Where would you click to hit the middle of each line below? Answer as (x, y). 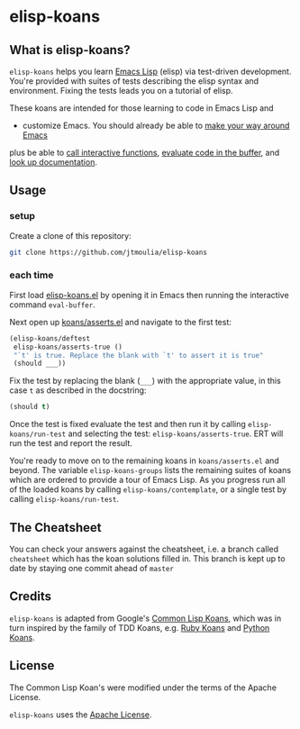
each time (32, 275)
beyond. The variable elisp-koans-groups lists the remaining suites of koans (150, 470)
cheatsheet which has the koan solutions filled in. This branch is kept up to (147, 559)
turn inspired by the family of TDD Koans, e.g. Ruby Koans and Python (140, 627)
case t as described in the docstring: (78, 390)
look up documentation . (53, 162)
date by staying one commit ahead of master (91, 569)
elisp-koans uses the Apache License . (81, 715)
